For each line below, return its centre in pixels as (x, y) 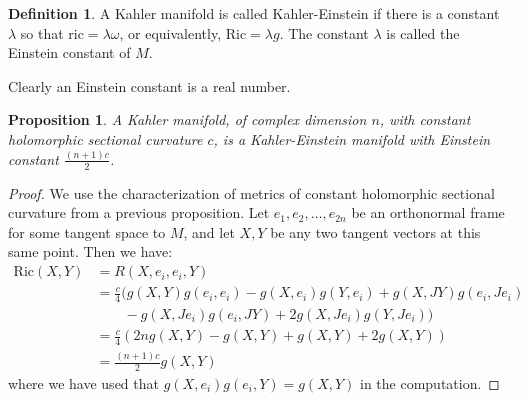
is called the (423, 32)
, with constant (425, 119)
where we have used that (83, 383)
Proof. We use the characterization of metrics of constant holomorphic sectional (251, 192)
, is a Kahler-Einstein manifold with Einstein (352, 138)
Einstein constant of (69, 52)
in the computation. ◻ (430, 383)
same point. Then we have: (90, 251)
